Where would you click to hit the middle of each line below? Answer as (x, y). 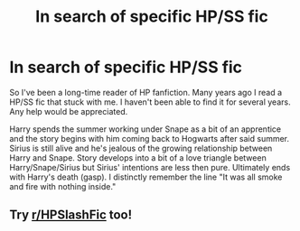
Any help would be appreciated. (69, 111)
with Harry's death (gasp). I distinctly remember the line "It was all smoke (146, 177)
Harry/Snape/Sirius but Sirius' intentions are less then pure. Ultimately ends (150, 167)
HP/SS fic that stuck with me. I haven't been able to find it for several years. (150, 102)
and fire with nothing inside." (63, 186)
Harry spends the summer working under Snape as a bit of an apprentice (145, 129)
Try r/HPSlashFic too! (71, 215)
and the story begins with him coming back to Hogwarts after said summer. (150, 138)
